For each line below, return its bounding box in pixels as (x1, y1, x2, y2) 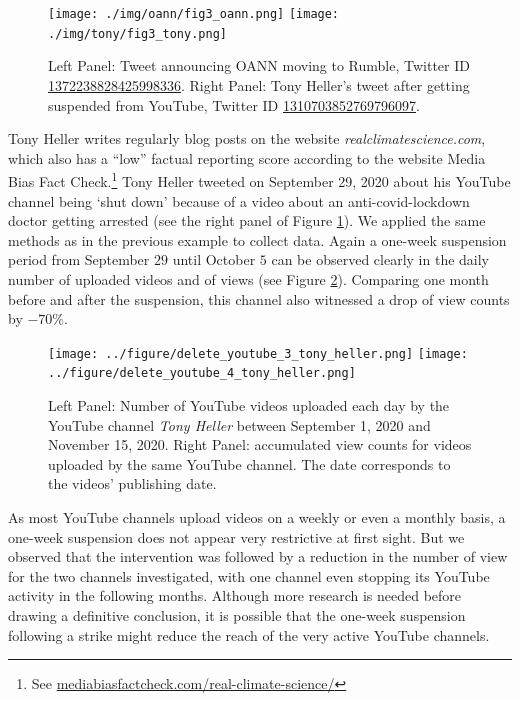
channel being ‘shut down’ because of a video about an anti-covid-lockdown (8, 190, 470, 211)
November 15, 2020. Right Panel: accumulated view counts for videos (48, 434, 472, 455)
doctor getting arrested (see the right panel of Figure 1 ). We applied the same (8, 210, 486, 231)
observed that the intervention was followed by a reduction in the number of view (8, 546, 508, 567)
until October (172, 249, 256, 270)
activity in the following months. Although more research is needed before (8, 585, 462, 606)
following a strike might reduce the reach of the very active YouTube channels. (8, 624, 490, 645)
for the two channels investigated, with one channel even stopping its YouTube (8, 565, 490, 586)
